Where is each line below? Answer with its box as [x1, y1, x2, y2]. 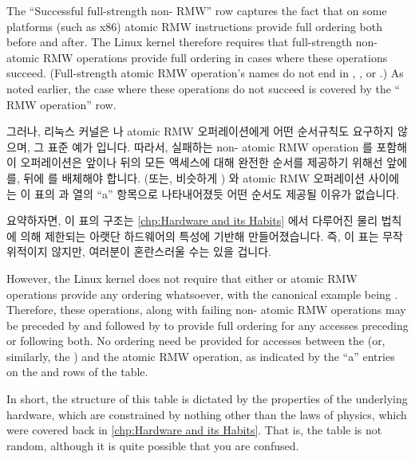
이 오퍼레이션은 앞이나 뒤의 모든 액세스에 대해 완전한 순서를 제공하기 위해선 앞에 [6, 154, 408, 171]
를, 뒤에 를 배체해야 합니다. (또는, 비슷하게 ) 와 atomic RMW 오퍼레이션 [6, 169, 365, 186]
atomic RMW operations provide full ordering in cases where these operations [6, 49, 388, 65]
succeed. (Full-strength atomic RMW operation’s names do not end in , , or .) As [6, 65, 404, 81]
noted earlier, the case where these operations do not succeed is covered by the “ [6, 80, 401, 96]
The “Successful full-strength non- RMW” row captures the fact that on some [6, 2, 387, 18]
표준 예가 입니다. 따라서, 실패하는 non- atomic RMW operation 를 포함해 [47, 138, 408, 155]
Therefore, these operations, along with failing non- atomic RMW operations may [6, 301, 406, 318]
